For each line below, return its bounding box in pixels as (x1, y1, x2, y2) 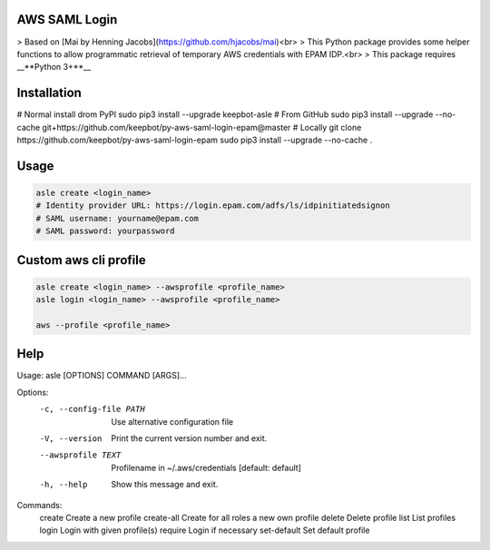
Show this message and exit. (111, 479, 219, 490)
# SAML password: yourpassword (35, 226, 176, 236)
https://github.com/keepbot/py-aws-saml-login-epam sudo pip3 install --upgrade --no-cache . (16, 134, 373, 145)
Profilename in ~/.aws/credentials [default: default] (111, 462, 301, 473)
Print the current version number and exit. (111, 432, 268, 444)
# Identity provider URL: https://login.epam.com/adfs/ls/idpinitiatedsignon (35, 201, 390, 211)
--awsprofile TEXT (39, 450, 122, 460)
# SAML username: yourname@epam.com (35, 213, 200, 223)
